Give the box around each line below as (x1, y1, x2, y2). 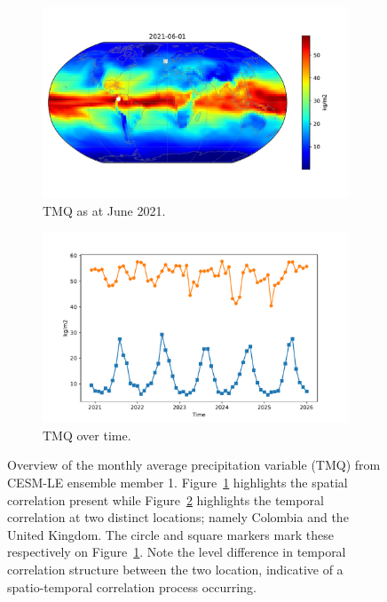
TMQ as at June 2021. (43, 201, 166, 219)
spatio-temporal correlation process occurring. (7, 577, 257, 596)
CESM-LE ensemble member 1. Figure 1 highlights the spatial (7, 472, 348, 491)
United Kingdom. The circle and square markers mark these (7, 525, 334, 543)
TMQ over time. (43, 425, 131, 444)
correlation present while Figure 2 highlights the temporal (7, 490, 324, 509)
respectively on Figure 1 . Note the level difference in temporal (7, 543, 346, 561)
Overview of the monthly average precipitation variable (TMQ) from (7, 455, 381, 474)
